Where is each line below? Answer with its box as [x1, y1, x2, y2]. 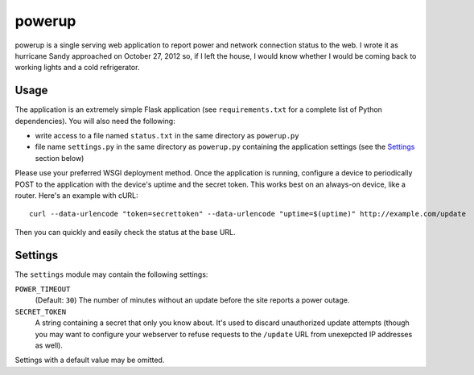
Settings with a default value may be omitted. [14, 355, 165, 365]
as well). [35, 340, 64, 350]
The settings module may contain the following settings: [14, 270, 208, 279]
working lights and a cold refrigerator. [14, 63, 140, 72]
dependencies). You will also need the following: [14, 116, 176, 126]
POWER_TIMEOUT [14, 285, 71, 294]
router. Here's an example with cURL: [14, 190, 138, 200]
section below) [35, 153, 84, 163]
